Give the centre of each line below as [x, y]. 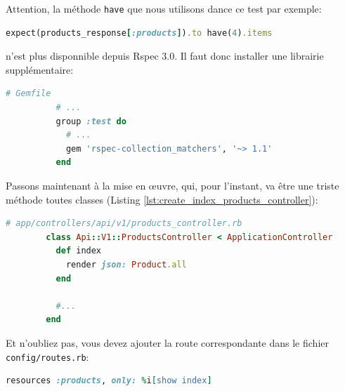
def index [79, 251]
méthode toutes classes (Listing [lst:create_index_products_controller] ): [162, 199]
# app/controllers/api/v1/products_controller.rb [124, 224]
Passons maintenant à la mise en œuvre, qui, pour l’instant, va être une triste [172, 185]
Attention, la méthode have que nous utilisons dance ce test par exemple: [164, 8]
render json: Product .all [126, 264]
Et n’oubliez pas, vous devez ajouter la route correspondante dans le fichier [167, 342]
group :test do [91, 121]
